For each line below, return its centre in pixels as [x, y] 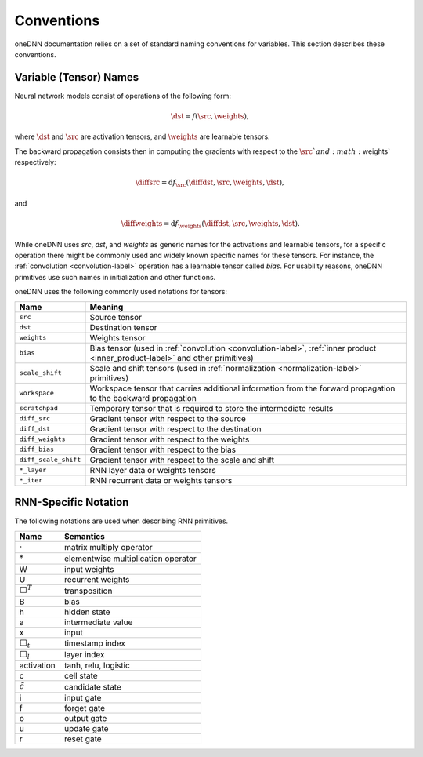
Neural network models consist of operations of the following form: [123, 96]
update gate [86, 728]
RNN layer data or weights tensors [153, 470]
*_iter [31, 480]
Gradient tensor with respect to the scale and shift [182, 460]
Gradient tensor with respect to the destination [175, 429]
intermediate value [98, 622]
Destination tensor [123, 327]
